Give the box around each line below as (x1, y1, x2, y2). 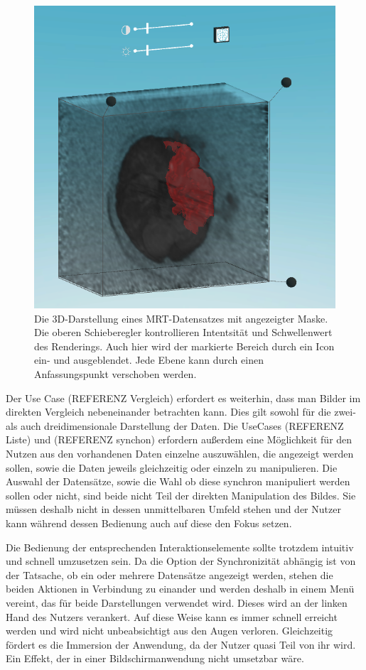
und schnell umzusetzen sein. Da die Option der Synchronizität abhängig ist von (6, 553, 356, 568)
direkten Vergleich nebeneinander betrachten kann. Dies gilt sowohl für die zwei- (6, 404, 356, 419)
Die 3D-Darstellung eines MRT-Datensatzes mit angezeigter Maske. (34, 310, 328, 325)
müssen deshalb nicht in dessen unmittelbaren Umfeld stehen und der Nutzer (6, 502, 341, 517)
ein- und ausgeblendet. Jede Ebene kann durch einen (34, 352, 264, 367)
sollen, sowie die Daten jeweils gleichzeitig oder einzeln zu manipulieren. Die (6, 460, 338, 475)
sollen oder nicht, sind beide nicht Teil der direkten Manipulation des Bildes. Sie (6, 487, 356, 502)
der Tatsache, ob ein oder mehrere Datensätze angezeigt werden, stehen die (6, 567, 333, 582)
